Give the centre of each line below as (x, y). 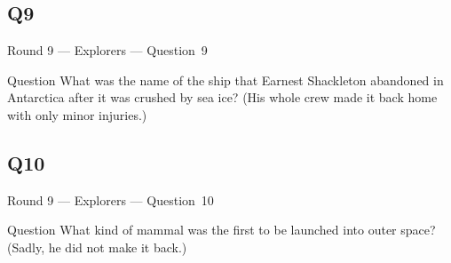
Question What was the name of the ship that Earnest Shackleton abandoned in (225, 80)
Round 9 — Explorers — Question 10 (111, 199)
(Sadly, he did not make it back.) (97, 247)
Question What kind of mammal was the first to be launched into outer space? (222, 230)
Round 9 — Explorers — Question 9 (107, 50)
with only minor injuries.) (77, 114)
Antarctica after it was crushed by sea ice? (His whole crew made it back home (222, 97)
